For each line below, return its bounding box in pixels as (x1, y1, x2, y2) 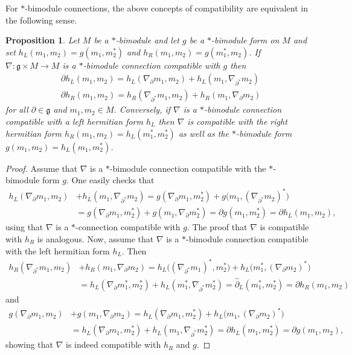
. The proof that (187, 221, 248, 233)
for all (5, 103, 28, 116)
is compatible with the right (187, 115, 287, 128)
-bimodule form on (211, 34, 280, 46)
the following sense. (5, 13, 77, 26)
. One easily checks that (66, 174, 155, 186)
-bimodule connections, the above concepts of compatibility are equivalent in (25, 2, 308, 14)
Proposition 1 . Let (5, 34, 80, 46)
